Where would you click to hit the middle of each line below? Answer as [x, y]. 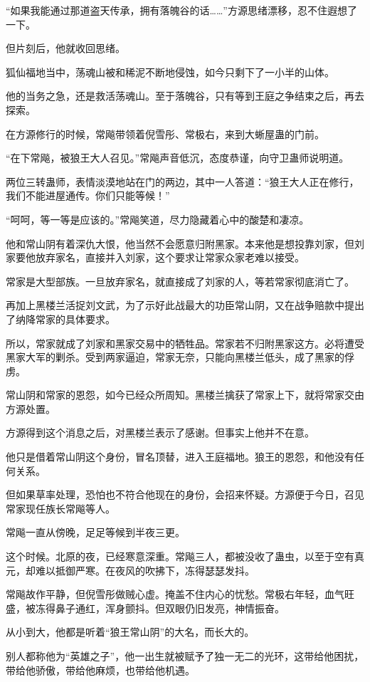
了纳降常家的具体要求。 [60, 319]
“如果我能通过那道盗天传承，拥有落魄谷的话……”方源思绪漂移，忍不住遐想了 [181, 10]
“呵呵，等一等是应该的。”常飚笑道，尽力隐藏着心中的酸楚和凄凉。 [158, 219]
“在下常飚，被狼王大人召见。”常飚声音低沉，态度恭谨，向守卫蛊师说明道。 [178, 158]
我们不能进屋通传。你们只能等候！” [88, 195]
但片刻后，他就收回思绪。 [65, 48]
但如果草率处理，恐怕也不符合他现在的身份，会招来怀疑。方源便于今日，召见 [185, 494]
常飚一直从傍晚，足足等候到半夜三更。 [95, 532]
